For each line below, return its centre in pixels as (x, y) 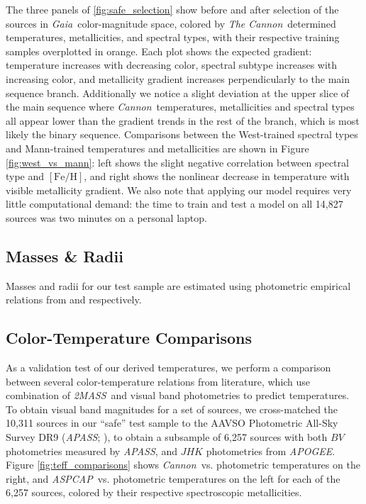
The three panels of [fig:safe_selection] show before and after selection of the (172, 9)
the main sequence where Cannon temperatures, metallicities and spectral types (180, 107)
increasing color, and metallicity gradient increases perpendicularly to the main (178, 78)
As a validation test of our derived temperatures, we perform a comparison (168, 368)
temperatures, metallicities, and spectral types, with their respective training (173, 37)
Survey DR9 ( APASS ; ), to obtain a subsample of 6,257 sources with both (167, 437)
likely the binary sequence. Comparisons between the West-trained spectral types (182, 134)
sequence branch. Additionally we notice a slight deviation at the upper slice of (178, 93)
